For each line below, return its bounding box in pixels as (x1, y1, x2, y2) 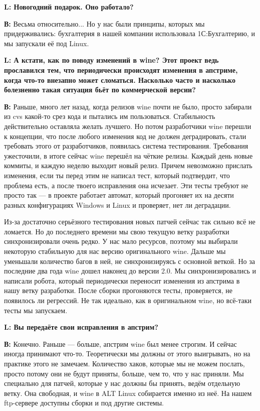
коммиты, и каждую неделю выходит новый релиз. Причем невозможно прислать (4, 160, 252, 171)
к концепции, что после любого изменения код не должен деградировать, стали (4, 130, 246, 141)
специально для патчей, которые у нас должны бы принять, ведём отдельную (4, 378, 240, 388)
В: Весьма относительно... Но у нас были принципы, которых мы (4, 18, 205, 29)
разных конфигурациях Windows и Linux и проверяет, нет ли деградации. (4, 199, 231, 210)
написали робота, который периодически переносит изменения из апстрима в (4, 275, 240, 286)
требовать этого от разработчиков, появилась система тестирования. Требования (4, 141, 248, 151)
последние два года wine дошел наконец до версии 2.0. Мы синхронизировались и (4, 265, 256, 276)
